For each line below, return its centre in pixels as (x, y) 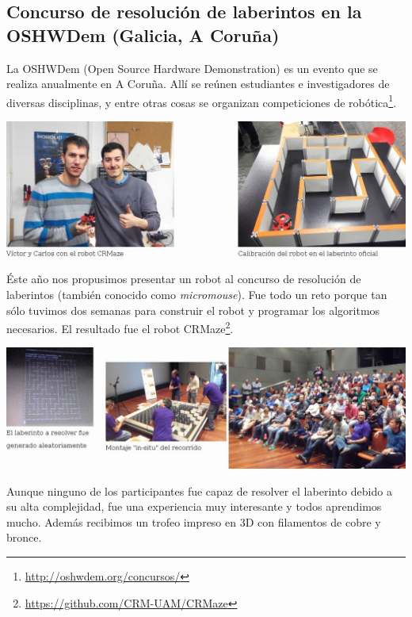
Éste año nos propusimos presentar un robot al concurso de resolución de (184, 279)
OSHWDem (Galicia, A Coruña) (143, 34)
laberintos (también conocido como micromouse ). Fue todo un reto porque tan (197, 294)
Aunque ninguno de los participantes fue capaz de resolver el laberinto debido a (199, 491)
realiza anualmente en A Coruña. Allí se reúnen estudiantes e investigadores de (198, 84)
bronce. (24, 537)
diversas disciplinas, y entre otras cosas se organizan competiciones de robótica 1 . (202, 101)
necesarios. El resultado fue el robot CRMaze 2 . (120, 327)
